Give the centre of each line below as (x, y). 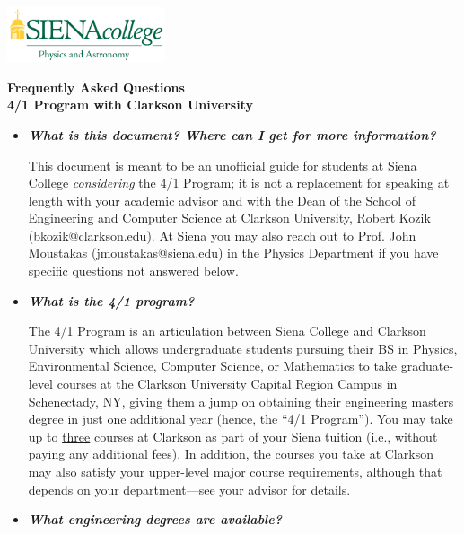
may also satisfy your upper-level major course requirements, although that (235, 472)
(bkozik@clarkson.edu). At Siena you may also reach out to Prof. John (222, 235)
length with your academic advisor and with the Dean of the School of (222, 200)
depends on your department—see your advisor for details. (189, 489)
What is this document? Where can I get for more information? (232, 134)
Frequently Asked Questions (96, 87)
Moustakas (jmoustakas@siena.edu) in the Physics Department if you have (233, 253)
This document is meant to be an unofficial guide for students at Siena (223, 165)
